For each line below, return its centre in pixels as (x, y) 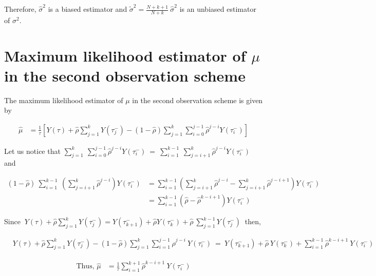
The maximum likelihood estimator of (64, 100)
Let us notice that (32, 151)
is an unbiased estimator (218, 9)
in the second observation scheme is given (198, 100)
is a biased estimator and (88, 9)
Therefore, (20, 9)
